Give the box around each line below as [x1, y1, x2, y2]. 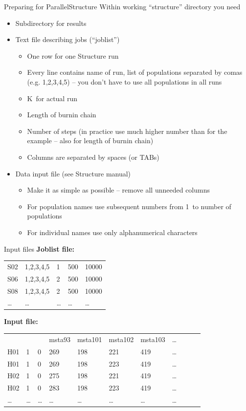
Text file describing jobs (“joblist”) [15, 34, 120, 44]
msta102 [109, 334, 134, 344]
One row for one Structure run [27, 50, 119, 61]
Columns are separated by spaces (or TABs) [27, 151, 159, 162]
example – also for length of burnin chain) [27, 135, 154, 146]
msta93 [49, 334, 70, 344]
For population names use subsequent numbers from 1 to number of [27, 201, 231, 211]
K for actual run [27, 93, 77, 103]
